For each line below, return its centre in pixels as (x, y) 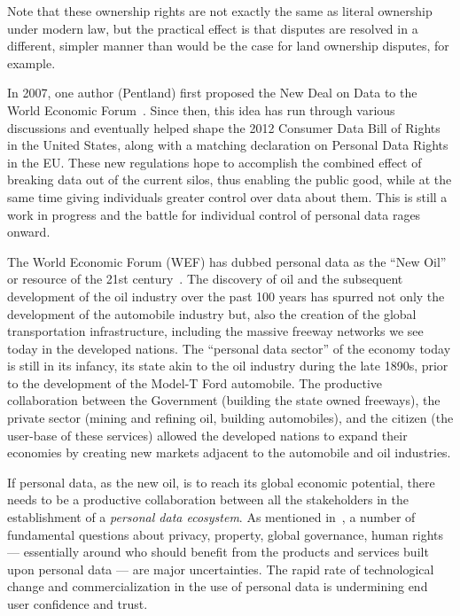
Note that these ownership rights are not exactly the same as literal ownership (220, 11)
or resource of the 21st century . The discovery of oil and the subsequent (205, 279)
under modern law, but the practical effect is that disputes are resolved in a (213, 28)
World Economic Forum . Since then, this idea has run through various (201, 109)
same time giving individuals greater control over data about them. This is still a (227, 196)
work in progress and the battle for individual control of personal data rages (214, 214)
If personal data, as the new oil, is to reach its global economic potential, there (221, 482)
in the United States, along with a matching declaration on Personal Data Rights (228, 145)
